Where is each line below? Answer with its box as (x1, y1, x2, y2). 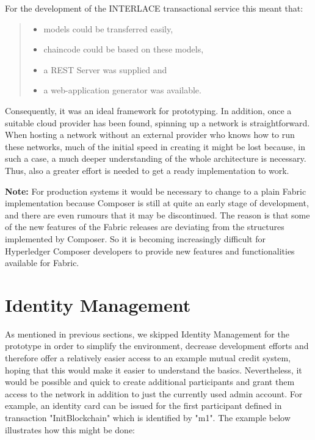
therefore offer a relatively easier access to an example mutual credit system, (5, 352, 291, 364)
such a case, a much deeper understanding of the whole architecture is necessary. (5, 152, 306, 165)
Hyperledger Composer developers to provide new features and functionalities (5, 244, 295, 257)
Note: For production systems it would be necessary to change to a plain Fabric (5, 184, 306, 197)
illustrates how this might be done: (5, 423, 135, 436)
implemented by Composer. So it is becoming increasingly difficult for (5, 232, 266, 245)
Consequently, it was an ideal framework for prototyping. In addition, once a (5, 104, 292, 117)
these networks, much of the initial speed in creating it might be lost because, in (5, 140, 305, 153)
